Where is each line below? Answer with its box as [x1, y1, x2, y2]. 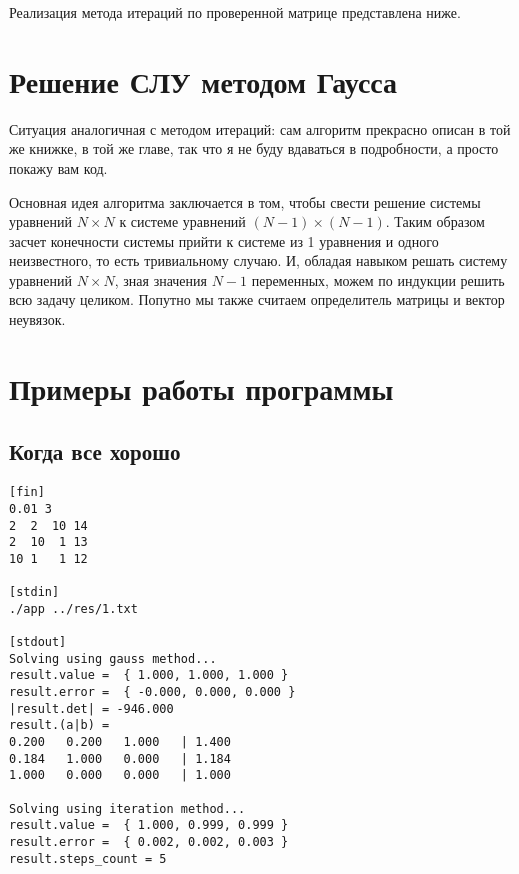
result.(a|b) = [9, 718, 110, 733]
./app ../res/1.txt [9, 601, 138, 616]
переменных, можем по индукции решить [251, 269, 505, 290]
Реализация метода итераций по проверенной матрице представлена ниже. [9, 2, 461, 22]
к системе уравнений [119, 211, 246, 232]
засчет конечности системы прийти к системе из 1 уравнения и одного [9, 230, 439, 251]
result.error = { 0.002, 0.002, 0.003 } [9, 835, 289, 850]
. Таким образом [385, 211, 485, 232]
